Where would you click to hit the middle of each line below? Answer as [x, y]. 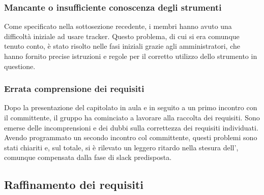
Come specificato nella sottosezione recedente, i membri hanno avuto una [118, 26]
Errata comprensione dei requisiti [74, 89]
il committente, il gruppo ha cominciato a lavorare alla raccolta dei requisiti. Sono [132, 117]
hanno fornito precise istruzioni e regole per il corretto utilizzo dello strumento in [131, 56]
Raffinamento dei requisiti [74, 185]
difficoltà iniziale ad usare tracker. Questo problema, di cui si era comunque [122, 36]
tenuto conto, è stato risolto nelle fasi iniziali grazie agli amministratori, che [122, 46]
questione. [20, 66]
